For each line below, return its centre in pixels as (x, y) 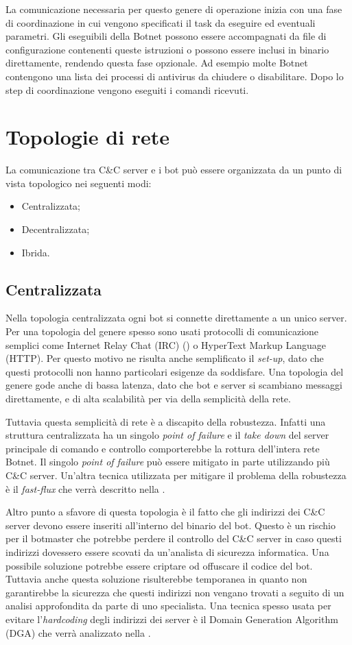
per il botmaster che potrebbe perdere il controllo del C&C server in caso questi (174, 538)
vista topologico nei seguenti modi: (79, 183)
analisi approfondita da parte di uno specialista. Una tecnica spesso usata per (168, 606)
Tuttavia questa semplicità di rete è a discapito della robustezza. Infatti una (166, 421)
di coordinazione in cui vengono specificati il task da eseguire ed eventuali (161, 22)
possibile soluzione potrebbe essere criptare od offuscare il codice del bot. (159, 565)
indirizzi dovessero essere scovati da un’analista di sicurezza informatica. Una (167, 551)
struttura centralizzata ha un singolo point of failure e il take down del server (167, 435)
